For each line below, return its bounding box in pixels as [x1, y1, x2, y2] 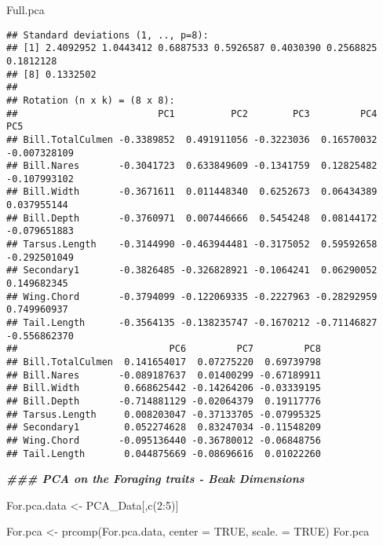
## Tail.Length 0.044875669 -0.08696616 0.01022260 [6, 448, 321, 459]
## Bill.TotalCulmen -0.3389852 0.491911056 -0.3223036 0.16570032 [6, 134, 378, 145]
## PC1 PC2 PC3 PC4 [6, 108, 378, 119]
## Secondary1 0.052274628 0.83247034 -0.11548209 [6, 422, 321, 433]
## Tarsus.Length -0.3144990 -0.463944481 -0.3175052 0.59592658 [6, 239, 378, 251]
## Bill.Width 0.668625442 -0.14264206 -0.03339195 [6, 382, 321, 394]
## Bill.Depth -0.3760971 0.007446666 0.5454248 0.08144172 [6, 212, 378, 224]
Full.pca [6, 2, 45, 17]
